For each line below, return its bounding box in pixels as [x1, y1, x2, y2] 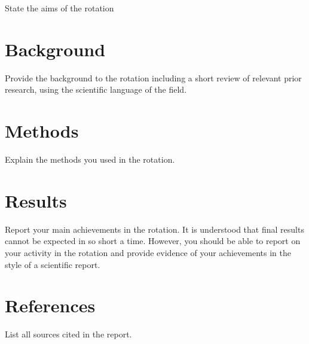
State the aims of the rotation [5, 2, 114, 14]
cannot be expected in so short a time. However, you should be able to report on [5, 235, 301, 247]
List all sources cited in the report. [5, 328, 132, 340]
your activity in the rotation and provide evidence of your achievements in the [5, 246, 291, 258]
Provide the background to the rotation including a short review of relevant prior [5, 71, 302, 84]
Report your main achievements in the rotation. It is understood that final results [5, 223, 304, 235]
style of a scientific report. [5, 258, 100, 270]
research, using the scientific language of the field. [5, 83, 187, 96]
